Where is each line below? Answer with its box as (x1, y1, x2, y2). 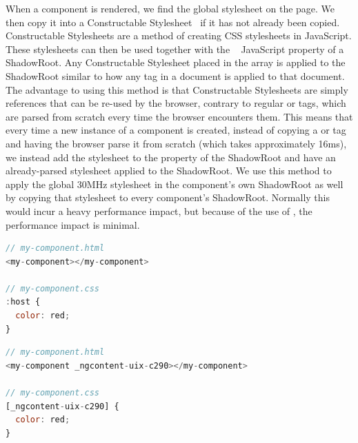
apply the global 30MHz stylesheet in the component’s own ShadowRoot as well (6, 176, 344, 191)
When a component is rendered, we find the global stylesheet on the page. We (6, 1, 335, 15)
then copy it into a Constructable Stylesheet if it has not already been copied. (6, 14, 340, 29)
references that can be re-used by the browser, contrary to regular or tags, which (6, 96, 346, 110)
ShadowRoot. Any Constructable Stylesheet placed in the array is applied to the (6, 55, 346, 70)
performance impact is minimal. (6, 217, 140, 231)
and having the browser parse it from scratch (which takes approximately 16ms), (6, 136, 347, 150)
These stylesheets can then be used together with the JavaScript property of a (6, 41, 344, 56)
